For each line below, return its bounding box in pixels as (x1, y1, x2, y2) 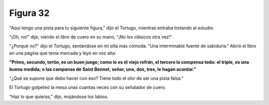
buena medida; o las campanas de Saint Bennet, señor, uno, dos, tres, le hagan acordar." (9, 66, 196, 72)
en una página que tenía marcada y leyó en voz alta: (9, 50, 117, 56)
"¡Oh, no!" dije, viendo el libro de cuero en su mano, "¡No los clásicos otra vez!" (9, 34, 172, 40)
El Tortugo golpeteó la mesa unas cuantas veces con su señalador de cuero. (9, 85, 166, 91)
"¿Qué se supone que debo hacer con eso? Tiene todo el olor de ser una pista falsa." (9, 75, 184, 81)
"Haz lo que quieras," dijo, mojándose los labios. (9, 94, 109, 100)
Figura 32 (9, 7, 50, 18)
